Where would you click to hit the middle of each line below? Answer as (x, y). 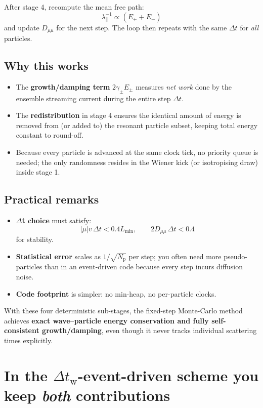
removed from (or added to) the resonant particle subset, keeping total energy (137, 125)
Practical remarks (52, 199)
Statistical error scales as (58, 256)
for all (249, 27)
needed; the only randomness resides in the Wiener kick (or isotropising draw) (137, 162)
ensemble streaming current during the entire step (93, 98)
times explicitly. (29, 340)
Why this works (46, 66)
